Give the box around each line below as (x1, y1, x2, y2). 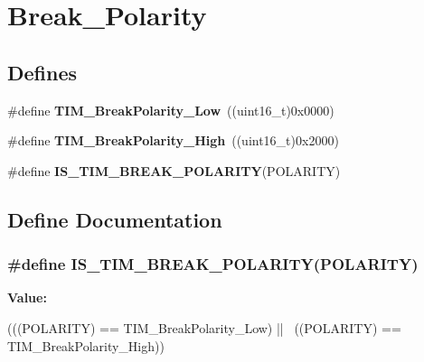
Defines (7, 58, 78, 86)
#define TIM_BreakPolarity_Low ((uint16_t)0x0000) (7, 100, 334, 119)
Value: (7, 288, 47, 307)
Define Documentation (7, 205, 222, 233)
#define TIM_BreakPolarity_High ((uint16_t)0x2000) (7, 131, 339, 150)
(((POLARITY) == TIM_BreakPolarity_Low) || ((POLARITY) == (7, 318, 401, 337)
